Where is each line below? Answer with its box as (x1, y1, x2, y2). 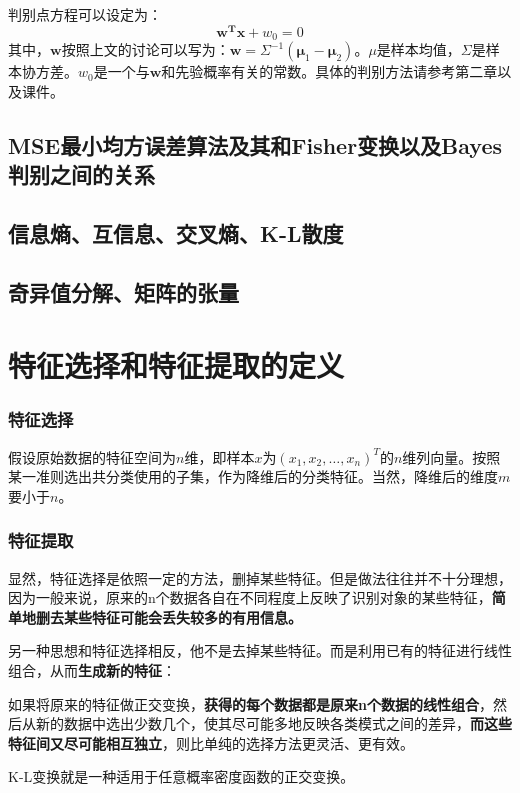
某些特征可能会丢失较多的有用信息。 (63, 606, 302, 627)
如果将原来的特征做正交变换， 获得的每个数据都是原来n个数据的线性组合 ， (8, 693, 493, 714)
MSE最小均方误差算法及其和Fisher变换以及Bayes (8, 129, 503, 160)
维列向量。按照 (402, 446, 501, 467)
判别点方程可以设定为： (8, 4, 162, 24)
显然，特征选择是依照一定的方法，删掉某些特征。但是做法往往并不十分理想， (8, 567, 512, 588)
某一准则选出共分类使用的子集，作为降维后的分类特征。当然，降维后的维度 (8, 466, 498, 487)
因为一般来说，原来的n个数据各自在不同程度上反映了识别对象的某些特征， (8, 587, 492, 608)
